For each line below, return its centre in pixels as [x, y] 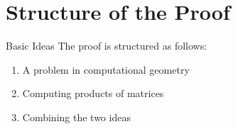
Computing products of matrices [93, 93]
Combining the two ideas [76, 117]
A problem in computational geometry [106, 69]
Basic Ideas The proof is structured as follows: [107, 46]
